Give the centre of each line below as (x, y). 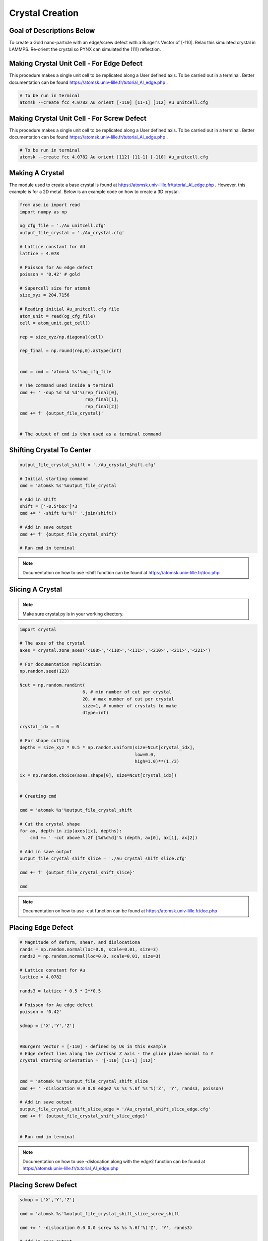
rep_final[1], (102, 399)
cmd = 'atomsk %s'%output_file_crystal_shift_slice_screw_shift (100, 1213)
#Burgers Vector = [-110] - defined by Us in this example (93, 1047)
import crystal (38, 629)
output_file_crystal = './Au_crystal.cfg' (72, 233)
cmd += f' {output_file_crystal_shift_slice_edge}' (84, 1116)
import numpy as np (43, 212)
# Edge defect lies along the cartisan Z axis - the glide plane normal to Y (116, 1053)
